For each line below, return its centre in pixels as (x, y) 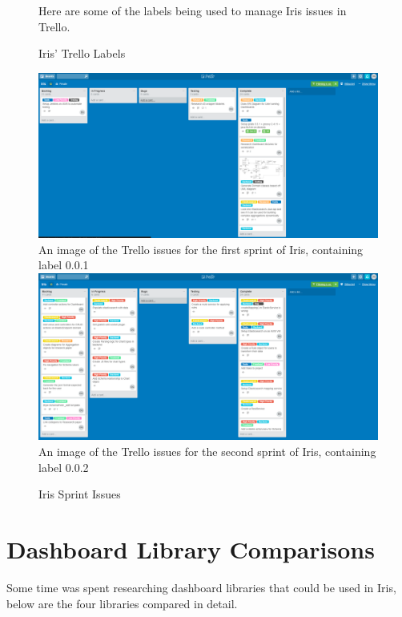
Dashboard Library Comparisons (191, 549)
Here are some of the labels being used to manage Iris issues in (193, 10)
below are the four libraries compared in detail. (122, 603)
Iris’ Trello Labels (82, 53)
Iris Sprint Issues (80, 494)
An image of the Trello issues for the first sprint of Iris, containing (201, 249)
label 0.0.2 (64, 467)
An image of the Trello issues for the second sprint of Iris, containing (207, 452)
